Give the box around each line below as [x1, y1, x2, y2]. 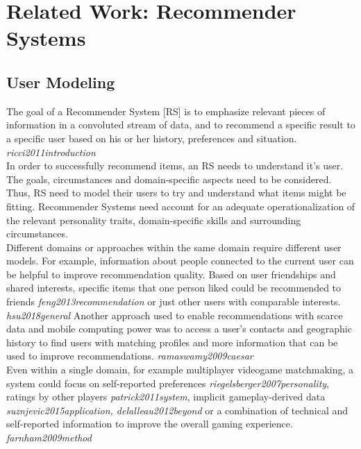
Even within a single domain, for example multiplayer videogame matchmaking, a [6, 362, 354, 377]
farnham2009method [6, 430, 92, 445]
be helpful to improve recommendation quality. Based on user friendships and [6, 266, 336, 281]
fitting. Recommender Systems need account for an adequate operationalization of [6, 198, 355, 213]
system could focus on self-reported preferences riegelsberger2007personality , [6, 375, 330, 390]
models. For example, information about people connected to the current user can [6, 253, 354, 268]
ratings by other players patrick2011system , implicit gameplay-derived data [6, 389, 326, 404]
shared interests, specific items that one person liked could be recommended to [6, 280, 342, 295]
